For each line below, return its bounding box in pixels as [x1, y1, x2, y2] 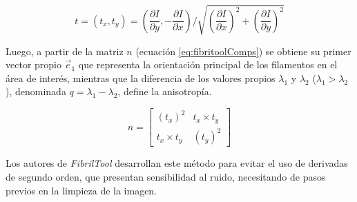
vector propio [6, 57, 61, 72]
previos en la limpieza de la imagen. [6, 183, 157, 197]
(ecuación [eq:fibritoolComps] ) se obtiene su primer [135, 43, 351, 58]
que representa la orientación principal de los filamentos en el [78, 57, 338, 72]
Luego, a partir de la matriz [6, 43, 124, 58]
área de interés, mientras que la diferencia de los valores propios [6, 70, 276, 85]
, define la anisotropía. [117, 84, 212, 99]
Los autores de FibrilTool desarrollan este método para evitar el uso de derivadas [6, 156, 348, 170]
